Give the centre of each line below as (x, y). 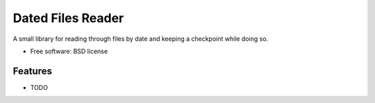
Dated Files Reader (68, 18)
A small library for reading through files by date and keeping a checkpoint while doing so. (141, 39)
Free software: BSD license (69, 51)
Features (32, 71)
